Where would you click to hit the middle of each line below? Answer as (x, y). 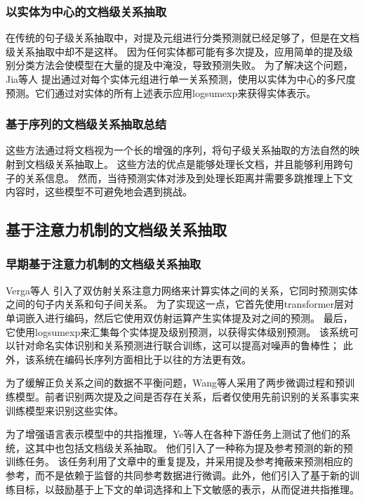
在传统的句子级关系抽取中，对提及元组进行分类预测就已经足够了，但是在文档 (182, 38)
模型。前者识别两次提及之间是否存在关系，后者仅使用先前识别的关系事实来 (187, 396)
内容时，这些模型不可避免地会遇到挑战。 (99, 191)
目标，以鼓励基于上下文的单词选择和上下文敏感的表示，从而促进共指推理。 (187, 489)
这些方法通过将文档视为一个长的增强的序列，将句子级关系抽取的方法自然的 (178, 150)
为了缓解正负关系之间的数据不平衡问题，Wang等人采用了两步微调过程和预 (175, 383)
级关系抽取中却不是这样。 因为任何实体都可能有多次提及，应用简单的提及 (174, 51)
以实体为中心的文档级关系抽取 (86, 11)
